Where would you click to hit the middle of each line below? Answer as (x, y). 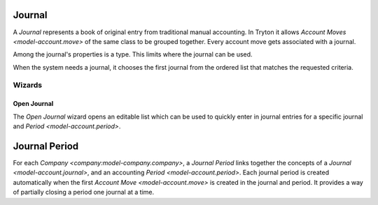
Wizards (28, 85)
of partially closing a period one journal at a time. (84, 192)
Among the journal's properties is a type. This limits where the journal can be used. (133, 54)
